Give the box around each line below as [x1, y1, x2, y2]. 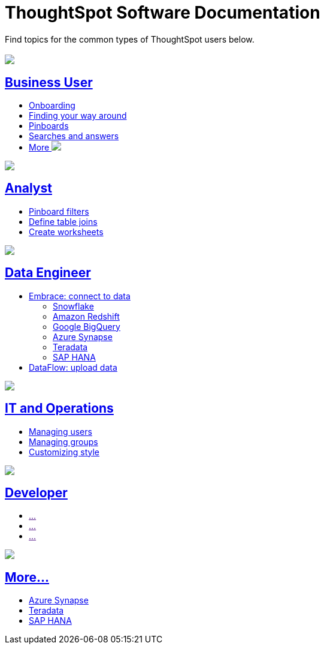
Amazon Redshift [53, 311, 120, 322]
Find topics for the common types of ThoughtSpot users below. [5, 34, 255, 44]
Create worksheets [29, 226, 104, 237]
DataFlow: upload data [29, 362, 117, 372]
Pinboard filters [29, 206, 89, 217]
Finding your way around [29, 110, 127, 121]
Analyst [5, 181, 52, 196]
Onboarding [29, 100, 75, 111]
